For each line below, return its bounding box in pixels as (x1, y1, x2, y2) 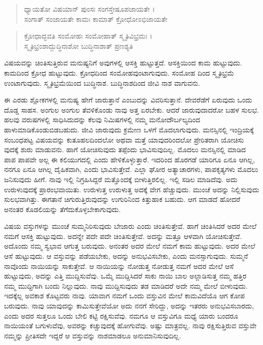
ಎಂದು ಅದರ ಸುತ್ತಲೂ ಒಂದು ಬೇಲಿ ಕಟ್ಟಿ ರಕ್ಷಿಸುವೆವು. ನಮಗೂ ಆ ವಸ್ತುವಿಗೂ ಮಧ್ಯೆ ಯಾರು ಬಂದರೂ (4, 310, 238, 321)
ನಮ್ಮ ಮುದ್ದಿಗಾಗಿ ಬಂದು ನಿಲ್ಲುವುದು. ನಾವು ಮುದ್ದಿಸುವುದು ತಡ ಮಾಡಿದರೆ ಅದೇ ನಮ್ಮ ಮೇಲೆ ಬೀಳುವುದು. (4, 280, 248, 291)
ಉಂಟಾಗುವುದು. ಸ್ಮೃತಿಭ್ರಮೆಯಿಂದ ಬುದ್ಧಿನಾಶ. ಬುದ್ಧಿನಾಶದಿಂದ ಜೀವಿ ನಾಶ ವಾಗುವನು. (4, 77, 200, 88)
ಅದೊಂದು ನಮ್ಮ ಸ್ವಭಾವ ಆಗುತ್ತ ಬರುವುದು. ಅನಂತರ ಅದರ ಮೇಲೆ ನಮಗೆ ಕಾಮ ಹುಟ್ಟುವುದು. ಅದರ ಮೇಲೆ (4, 240, 255, 251)
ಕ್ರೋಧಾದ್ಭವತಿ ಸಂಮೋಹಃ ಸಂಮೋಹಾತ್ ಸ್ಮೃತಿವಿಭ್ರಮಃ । (24, 30, 153, 41)
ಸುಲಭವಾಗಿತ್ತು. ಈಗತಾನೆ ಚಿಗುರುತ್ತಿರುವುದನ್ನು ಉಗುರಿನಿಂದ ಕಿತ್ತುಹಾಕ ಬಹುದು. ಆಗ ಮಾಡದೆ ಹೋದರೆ (4, 194, 240, 204)
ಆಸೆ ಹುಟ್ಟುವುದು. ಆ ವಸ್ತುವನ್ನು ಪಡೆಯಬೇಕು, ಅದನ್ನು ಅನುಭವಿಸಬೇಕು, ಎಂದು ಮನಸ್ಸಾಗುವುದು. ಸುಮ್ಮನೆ (4, 251, 248, 261)
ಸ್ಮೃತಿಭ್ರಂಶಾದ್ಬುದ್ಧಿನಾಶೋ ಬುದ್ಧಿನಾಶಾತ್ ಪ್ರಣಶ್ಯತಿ (24, 40, 133, 51)
